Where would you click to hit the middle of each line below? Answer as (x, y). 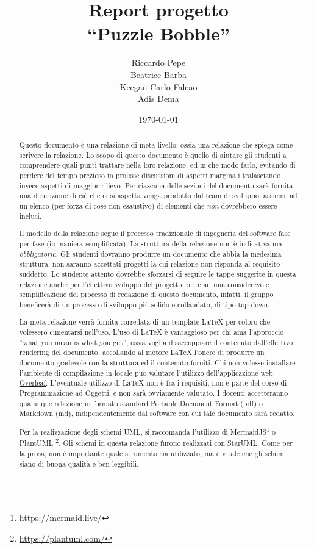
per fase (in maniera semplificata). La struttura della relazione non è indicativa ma (151, 243)
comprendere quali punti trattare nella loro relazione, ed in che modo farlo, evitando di (157, 165)
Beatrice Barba (158, 74)
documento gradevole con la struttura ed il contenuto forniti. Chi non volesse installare (157, 362)
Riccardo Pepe (158, 63)
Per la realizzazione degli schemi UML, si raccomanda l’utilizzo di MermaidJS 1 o (148, 431)
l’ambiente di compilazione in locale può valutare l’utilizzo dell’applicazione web (146, 372)
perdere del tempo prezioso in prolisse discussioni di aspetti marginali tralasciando (150, 175)
